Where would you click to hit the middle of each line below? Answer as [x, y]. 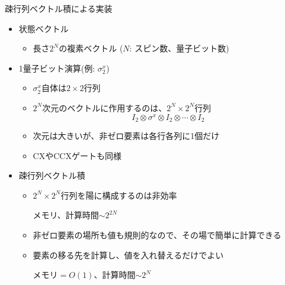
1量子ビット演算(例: [57, 68]
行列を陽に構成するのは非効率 [119, 195]
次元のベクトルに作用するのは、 [105, 107]
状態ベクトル [44, 28]
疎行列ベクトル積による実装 [59, 8]
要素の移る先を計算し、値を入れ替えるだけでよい [128, 255]
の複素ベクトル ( [91, 48]
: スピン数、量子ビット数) [179, 48]
